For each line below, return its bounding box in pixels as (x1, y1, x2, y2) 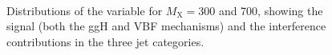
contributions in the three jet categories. (6, 33, 204, 49)
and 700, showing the (218, 2, 323, 18)
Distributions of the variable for (6, 2, 163, 18)
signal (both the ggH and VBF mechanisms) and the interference (6, 18, 326, 34)
